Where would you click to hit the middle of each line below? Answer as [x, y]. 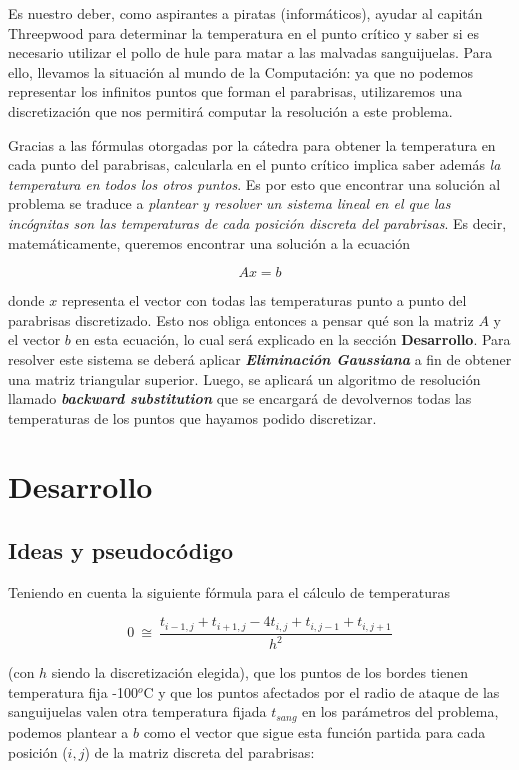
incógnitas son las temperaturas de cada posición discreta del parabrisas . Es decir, [257, 222]
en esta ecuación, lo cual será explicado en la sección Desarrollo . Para [293, 339]
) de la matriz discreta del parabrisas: [199, 751]
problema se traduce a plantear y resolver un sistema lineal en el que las [229, 203]
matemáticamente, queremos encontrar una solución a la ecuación [209, 242]
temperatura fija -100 [73, 691]
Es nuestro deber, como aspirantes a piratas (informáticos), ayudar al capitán [245, 13]
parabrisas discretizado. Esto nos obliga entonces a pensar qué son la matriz [241, 319]
